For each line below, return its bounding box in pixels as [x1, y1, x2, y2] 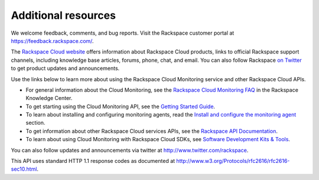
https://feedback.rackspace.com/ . [11, 37, 94, 44]
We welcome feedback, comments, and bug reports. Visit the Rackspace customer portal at [11, 29, 235, 36]
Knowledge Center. [25, 95, 73, 102]
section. [25, 119, 45, 126]
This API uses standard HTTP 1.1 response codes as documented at [11, 158, 175, 165]
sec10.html [11, 165, 37, 173]
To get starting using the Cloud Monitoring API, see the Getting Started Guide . [25, 103, 216, 110]
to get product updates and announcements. [11, 65, 120, 72]
